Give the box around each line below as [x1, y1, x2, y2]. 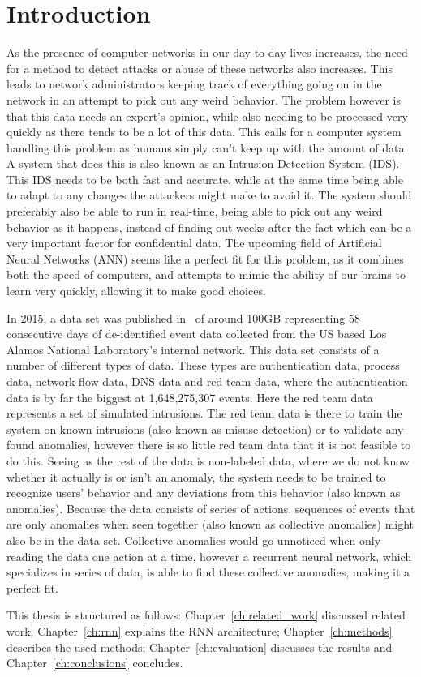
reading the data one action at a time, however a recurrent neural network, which [6, 547, 412, 564]
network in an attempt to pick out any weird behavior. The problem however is [6, 91, 401, 108]
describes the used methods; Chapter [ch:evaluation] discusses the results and [6, 638, 393, 655]
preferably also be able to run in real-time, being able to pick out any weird [6, 203, 383, 220]
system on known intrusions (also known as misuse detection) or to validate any [6, 420, 404, 437]
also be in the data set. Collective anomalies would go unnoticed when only [6, 531, 381, 548]
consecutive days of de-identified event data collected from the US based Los [6, 325, 387, 342]
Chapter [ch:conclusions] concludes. [6, 654, 183, 671]
